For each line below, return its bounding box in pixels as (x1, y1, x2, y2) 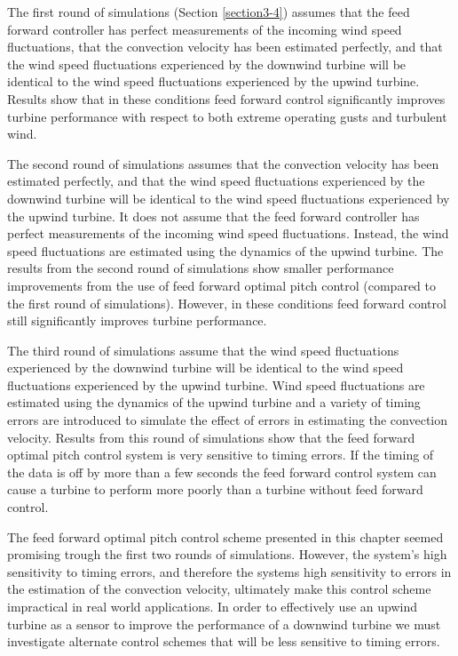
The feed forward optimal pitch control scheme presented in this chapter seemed (7, 527, 444, 546)
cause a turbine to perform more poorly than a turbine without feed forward (7, 480, 423, 499)
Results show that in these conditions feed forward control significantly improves (7, 89, 446, 108)
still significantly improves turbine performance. (7, 311, 267, 330)
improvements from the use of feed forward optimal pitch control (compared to (7, 276, 436, 294)
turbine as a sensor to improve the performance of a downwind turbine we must (7, 614, 441, 633)
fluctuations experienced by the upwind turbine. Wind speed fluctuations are (7, 375, 425, 394)
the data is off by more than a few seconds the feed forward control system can (7, 462, 437, 481)
